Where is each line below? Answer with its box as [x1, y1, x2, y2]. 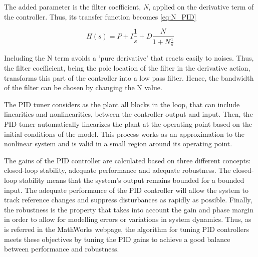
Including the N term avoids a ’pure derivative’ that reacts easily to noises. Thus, [4, 53, 254, 63]
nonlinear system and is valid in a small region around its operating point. [4, 138, 232, 149]
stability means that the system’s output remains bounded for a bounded [19, 174, 244, 185]
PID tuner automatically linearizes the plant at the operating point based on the [4, 119, 252, 129]
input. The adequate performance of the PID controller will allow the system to [4, 184, 248, 195]
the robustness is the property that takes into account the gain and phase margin [4, 204, 254, 214]
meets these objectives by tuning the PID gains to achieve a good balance [4, 233, 230, 244]
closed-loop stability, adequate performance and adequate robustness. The [4, 165, 231, 175]
